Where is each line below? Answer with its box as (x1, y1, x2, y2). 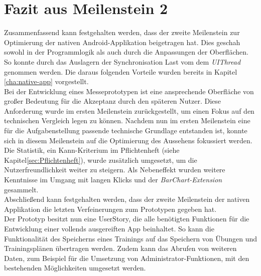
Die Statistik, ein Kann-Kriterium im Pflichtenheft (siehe (4, 145, 180, 155)
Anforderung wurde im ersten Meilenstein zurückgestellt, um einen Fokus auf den (4, 105, 254, 116)
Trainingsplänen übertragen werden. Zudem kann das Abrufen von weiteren (4, 243, 237, 253)
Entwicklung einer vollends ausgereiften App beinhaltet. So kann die (4, 223, 214, 233)
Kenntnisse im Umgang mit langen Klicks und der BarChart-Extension (4, 174, 222, 185)
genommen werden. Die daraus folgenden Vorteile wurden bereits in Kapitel (4, 66, 237, 77)
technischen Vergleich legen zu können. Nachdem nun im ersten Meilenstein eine (4, 115, 250, 126)
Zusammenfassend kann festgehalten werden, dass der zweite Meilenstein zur (4, 27, 240, 38)
